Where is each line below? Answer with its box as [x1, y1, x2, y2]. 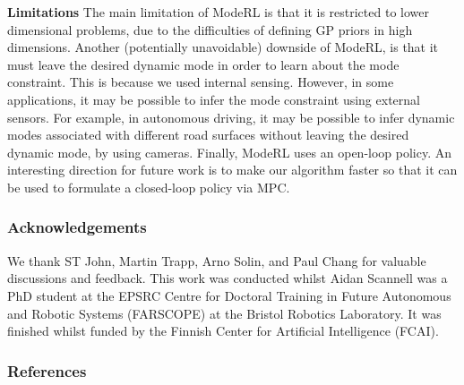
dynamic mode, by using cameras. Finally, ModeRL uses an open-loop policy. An [7, 142, 452, 161]
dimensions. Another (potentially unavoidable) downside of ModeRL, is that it [7, 38, 439, 56]
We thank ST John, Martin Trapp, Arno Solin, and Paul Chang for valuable [7, 251, 426, 269]
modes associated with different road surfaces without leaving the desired [7, 125, 409, 144]
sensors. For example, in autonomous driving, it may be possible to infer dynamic [7, 107, 455, 126]
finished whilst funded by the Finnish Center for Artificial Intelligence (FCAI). [7, 321, 439, 340]
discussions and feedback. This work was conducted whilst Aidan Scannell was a [7, 269, 448, 287]
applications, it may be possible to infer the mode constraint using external [7, 90, 420, 108]
